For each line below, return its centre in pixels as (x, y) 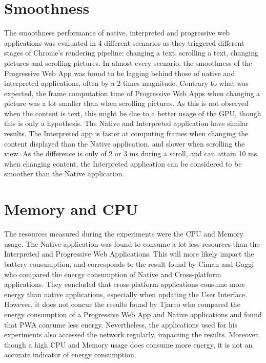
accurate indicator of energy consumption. (70, 355)
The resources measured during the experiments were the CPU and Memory (124, 234)
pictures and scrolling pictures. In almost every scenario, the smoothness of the (128, 62)
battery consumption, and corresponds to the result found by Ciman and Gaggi (129, 264)
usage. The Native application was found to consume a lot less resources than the (132, 243)
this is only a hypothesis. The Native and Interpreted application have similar (126, 123)
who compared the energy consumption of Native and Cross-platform (113, 274)
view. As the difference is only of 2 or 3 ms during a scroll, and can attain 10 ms (131, 153)
